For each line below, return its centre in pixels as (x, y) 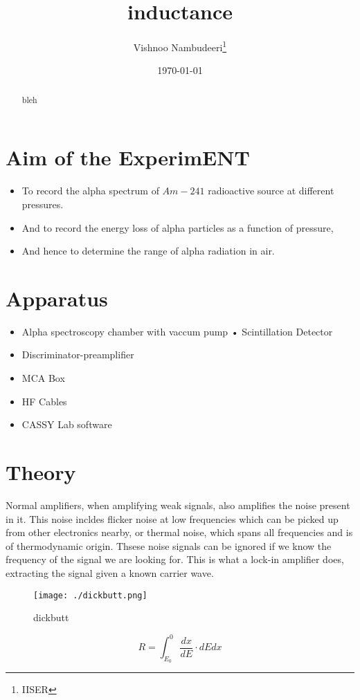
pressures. (43, 204)
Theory (41, 472)
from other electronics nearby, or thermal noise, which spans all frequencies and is (179, 532)
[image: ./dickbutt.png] (90, 595)
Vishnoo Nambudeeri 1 (180, 46)
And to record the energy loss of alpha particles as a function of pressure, (178, 227)
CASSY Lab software (67, 424)
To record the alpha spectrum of (90, 191)
